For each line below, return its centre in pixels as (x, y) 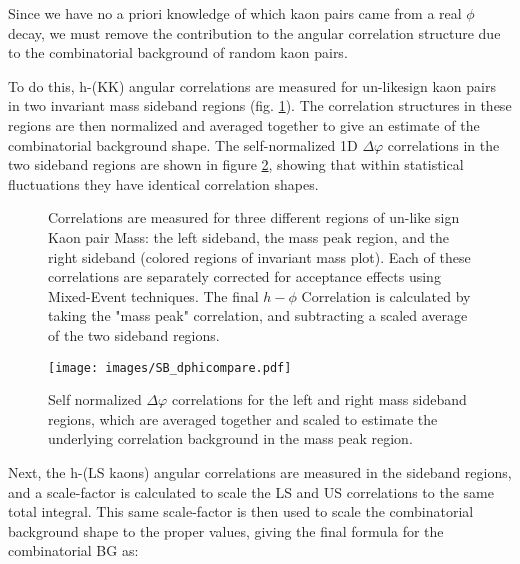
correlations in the (443, 144)
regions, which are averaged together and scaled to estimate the (243, 418)
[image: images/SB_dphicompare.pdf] (170, 367)
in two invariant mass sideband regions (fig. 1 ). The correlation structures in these (260, 105)
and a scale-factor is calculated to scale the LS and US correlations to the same (251, 491)
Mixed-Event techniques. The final (153, 295)
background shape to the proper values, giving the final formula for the (226, 530)
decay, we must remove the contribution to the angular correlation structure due (254, 32)
